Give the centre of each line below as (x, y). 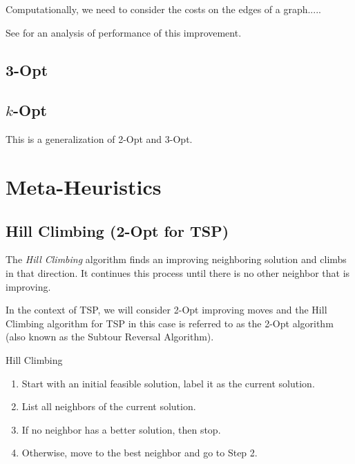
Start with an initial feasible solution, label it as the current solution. (168, 383)
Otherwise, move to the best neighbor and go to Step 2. (140, 453)
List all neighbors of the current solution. (109, 406)
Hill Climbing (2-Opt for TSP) (117, 230)
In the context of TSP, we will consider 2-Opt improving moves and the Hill (166, 310)
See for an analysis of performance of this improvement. (124, 32)
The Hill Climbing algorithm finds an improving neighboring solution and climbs (176, 259)
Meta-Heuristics (84, 186)
